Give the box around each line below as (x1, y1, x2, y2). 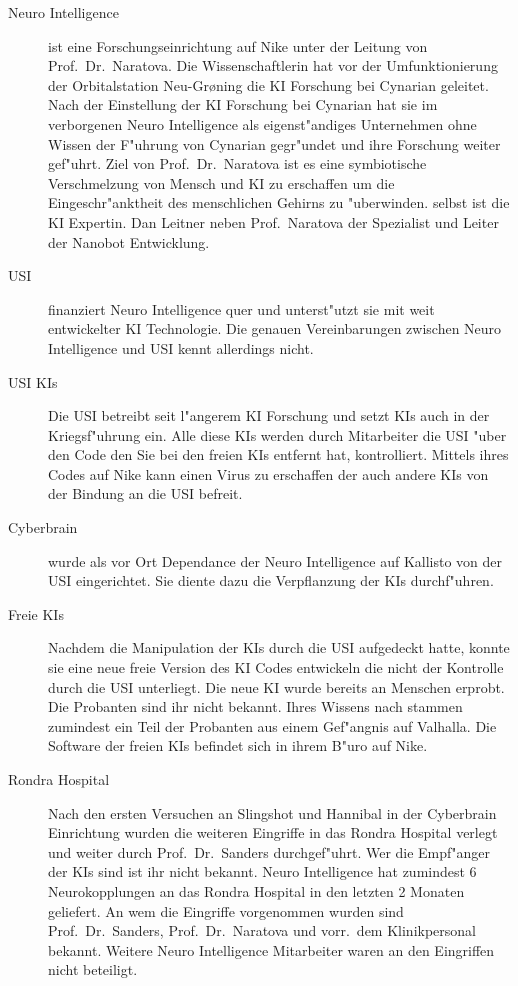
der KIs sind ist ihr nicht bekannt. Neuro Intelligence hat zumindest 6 (48, 861, 477, 882)
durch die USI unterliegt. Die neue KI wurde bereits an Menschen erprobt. (48, 676, 505, 697)
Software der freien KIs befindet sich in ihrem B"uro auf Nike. (48, 735, 428, 756)
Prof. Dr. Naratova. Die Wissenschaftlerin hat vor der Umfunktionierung (48, 55, 498, 76)
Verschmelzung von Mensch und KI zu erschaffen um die (48, 172, 395, 193)
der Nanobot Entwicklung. (48, 231, 210, 252)
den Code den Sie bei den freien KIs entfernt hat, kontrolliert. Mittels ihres (48, 444, 509, 465)
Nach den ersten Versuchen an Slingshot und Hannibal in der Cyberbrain (48, 802, 497, 823)
